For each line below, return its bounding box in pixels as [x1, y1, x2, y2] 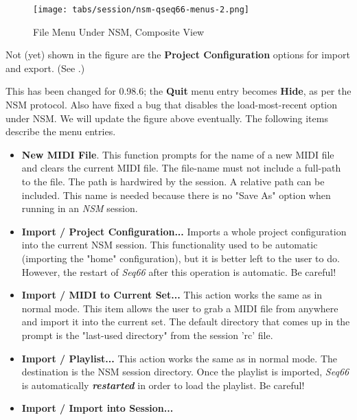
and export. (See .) [5, 60, 85, 75]
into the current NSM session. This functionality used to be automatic [21, 237, 318, 252]
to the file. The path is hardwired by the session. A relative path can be [21, 174, 325, 188]
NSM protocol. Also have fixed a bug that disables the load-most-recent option [5, 97, 337, 112]
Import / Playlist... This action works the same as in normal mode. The [21, 351, 337, 365]
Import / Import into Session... [21, 401, 174, 415]
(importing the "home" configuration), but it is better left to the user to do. [21, 250, 340, 265]
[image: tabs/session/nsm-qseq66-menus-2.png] [33, 5, 249, 14]
